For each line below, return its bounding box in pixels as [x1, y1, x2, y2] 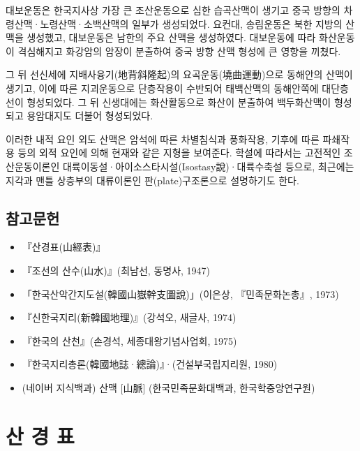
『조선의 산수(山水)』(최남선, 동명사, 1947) [22, 263, 211, 277]
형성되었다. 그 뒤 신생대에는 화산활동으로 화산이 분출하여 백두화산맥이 [27, 94, 331, 109]
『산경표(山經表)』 [22, 239, 106, 254]
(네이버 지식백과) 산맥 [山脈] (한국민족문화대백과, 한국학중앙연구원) [22, 380, 315, 394]
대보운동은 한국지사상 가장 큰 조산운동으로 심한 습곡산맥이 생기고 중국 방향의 [6, 3, 340, 17]
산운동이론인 [6, 158, 60, 173]
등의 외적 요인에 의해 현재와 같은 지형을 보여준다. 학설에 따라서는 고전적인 [17, 145, 341, 160]
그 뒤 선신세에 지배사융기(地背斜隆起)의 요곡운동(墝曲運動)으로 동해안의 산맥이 [6, 67, 353, 82]
